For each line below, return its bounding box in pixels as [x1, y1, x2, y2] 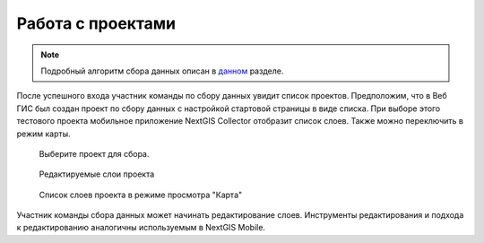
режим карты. [16, 128, 71, 139]
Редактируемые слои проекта [39, 169, 155, 179]
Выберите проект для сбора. [39, 148, 150, 159]
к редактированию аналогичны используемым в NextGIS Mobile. [16, 222, 266, 233]
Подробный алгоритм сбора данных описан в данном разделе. [40, 65, 284, 76]
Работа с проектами [16, 13, 177, 33]
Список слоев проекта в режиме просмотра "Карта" [39, 189, 243, 200]
